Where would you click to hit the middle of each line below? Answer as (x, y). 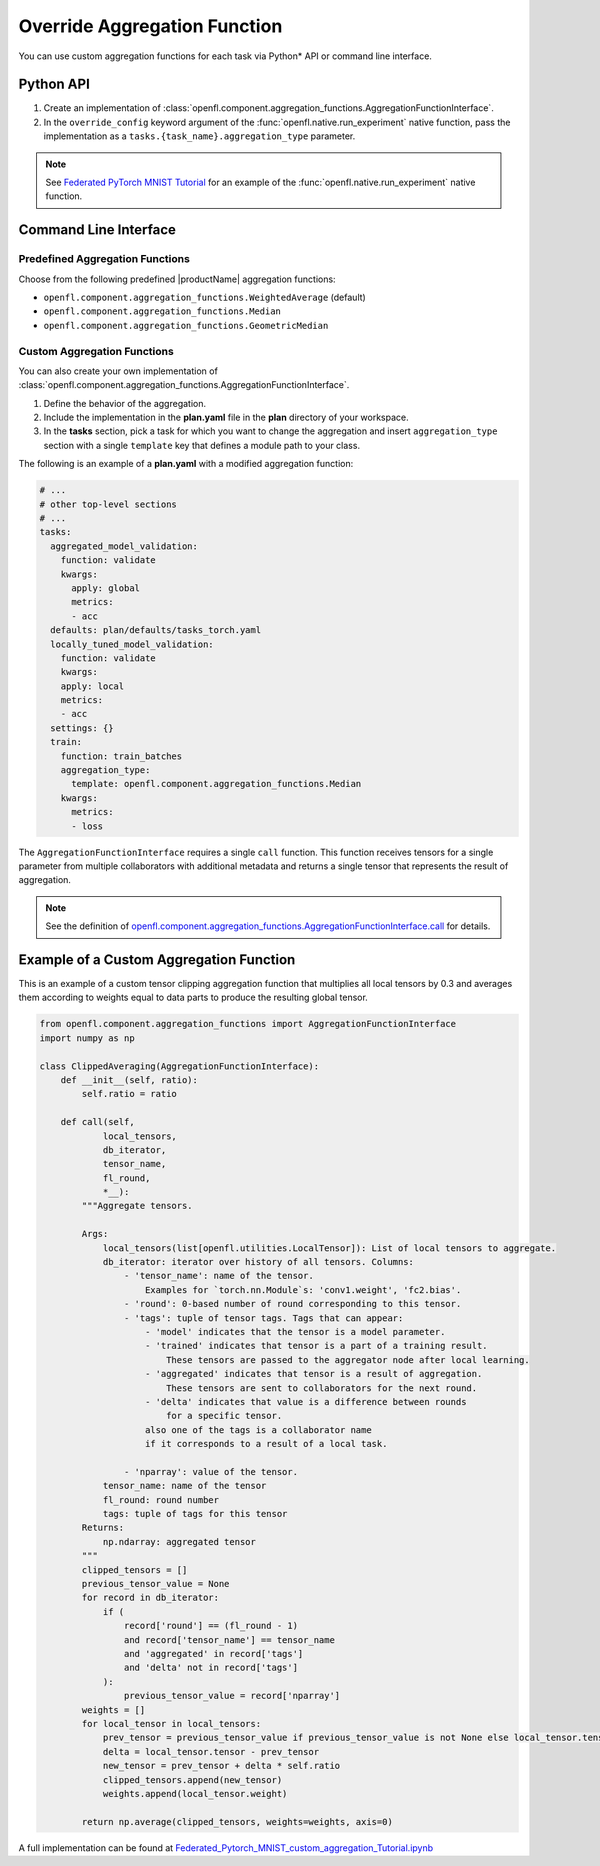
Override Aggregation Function (150, 26)
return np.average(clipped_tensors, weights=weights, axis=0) (237, 1821)
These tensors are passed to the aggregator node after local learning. (347, 1359)
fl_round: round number (161, 1499)
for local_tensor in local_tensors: (171, 1723)
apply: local (92, 686)
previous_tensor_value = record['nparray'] (232, 1696)
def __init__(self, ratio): (129, 1079)
